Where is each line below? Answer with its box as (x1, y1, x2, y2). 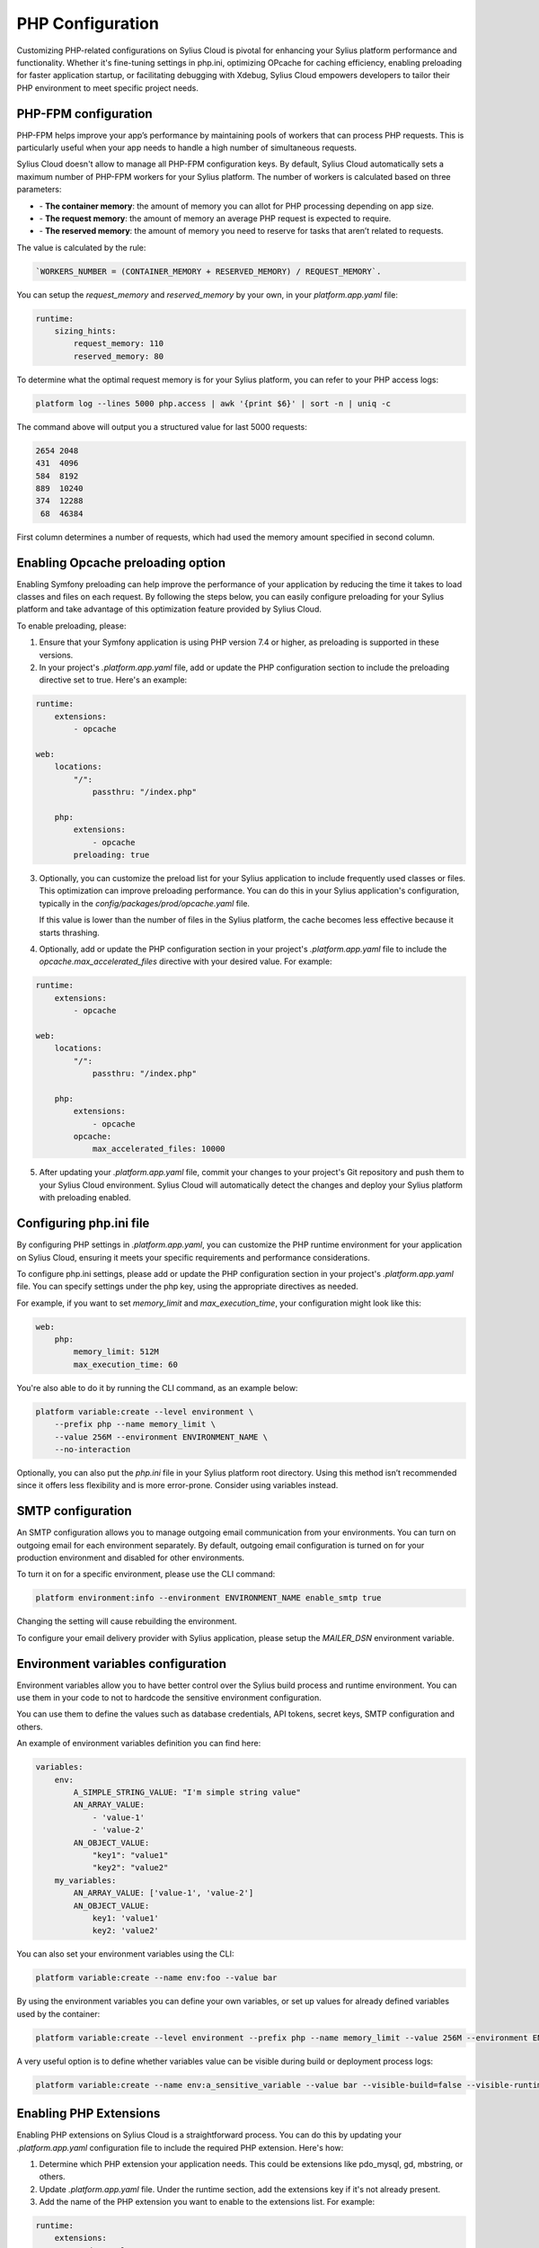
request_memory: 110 (73, 338, 164, 349)
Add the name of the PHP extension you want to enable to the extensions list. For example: (39, 2197, 376, 2208)
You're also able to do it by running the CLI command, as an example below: (16, 1382, 298, 1393)
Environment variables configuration (16, 1655, 227, 1672)
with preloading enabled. (39, 1192, 131, 1203)
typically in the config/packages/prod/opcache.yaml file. (39, 897, 251, 908)
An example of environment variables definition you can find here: (16, 1738, 261, 1749)
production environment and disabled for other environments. (16, 1552, 245, 1564)
